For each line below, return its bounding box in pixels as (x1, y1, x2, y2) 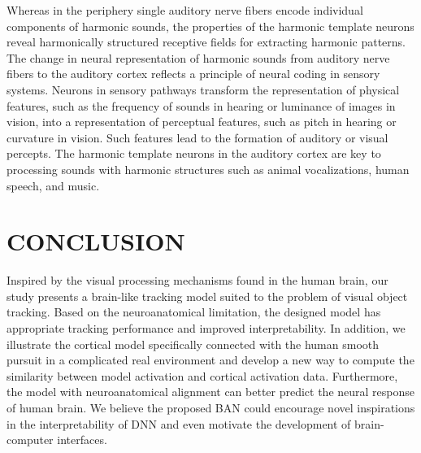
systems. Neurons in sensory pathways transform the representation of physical (7, 81, 400, 98)
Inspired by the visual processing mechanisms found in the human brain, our (7, 272, 388, 289)
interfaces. (57, 431, 107, 448)
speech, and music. (7, 176, 100, 194)
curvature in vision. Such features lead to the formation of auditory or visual (7, 128, 388, 146)
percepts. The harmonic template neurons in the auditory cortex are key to (7, 145, 381, 162)
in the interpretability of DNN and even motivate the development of (7, 415, 351, 432)
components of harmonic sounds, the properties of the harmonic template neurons (7, 17, 414, 34)
